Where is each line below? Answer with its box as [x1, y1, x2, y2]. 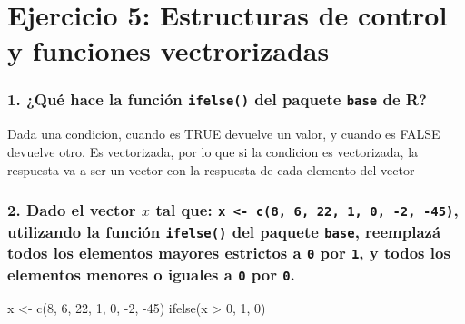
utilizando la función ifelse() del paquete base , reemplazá [7, 220, 441, 242]
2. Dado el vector [7, 199, 136, 221]
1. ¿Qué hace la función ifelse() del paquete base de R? [7, 88, 427, 111]
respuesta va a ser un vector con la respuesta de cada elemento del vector [7, 160, 415, 179]
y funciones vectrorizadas [7, 32, 330, 69]
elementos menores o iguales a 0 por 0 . [7, 262, 295, 285]
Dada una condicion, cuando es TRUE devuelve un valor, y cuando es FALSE [7, 124, 440, 143]
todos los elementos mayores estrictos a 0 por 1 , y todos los [7, 241, 450, 264]
